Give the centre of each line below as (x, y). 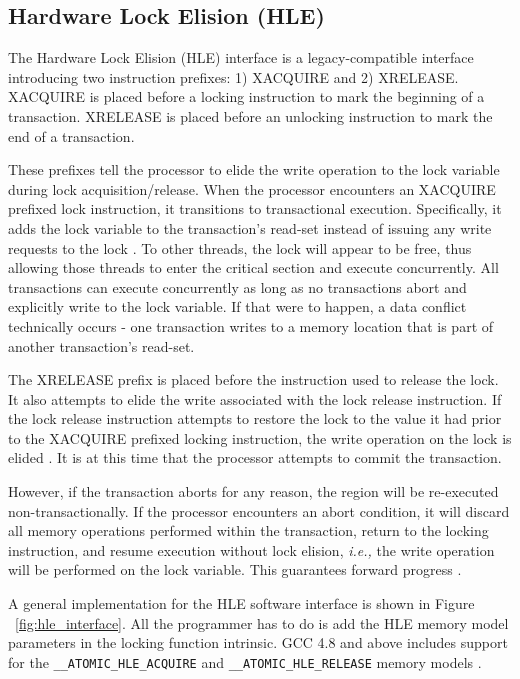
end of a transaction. (71, 135)
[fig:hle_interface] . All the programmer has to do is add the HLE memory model (262, 622)
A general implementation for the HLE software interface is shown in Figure (241, 603)
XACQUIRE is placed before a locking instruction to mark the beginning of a (246, 96)
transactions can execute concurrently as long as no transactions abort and (237, 286)
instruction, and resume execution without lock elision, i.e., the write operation (251, 549)
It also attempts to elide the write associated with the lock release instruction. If (255, 398)
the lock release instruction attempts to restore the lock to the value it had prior (255, 418)
